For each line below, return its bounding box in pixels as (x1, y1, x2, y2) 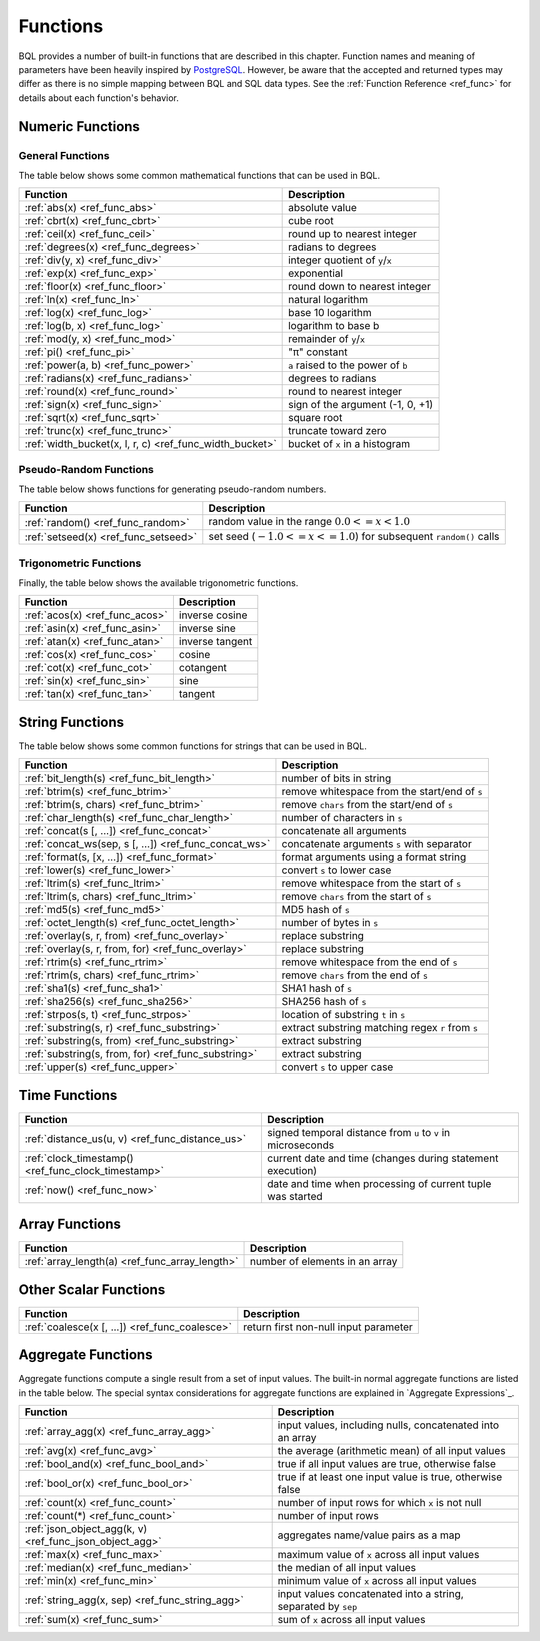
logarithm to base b (288, 319, 380, 333)
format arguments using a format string (281, 850, 467, 864)
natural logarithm (288, 293, 369, 307)
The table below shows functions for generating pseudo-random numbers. (18, 483, 327, 495)
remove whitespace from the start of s (281, 876, 462, 890)
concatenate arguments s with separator (281, 837, 472, 851)
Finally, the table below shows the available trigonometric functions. (18, 576, 299, 589)
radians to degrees (288, 240, 377, 254)
